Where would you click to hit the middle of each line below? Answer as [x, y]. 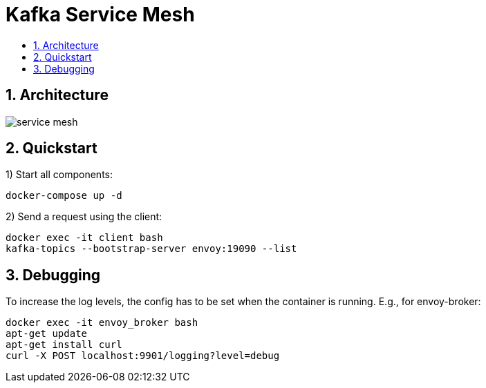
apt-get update [47, 334]
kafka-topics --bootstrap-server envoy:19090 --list [151, 249]
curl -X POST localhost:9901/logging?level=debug [143, 356]
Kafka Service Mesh [100, 14]
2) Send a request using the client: [84, 217]
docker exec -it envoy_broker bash [102, 323]
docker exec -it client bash [84, 238]
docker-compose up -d [64, 196]
